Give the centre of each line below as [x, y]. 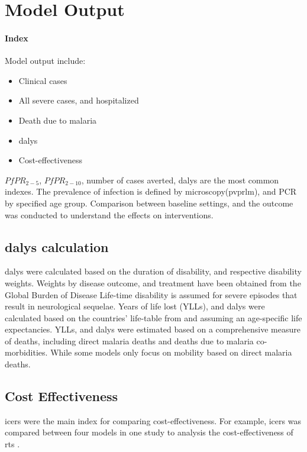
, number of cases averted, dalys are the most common [180, 180]
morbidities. [26, 352]
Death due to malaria [58, 120]
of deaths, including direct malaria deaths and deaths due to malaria [129, 340]
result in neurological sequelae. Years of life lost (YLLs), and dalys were [135, 306]
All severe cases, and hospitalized [79, 100]
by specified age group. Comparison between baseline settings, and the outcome [149, 203]
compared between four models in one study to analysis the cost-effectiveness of [149, 432]
